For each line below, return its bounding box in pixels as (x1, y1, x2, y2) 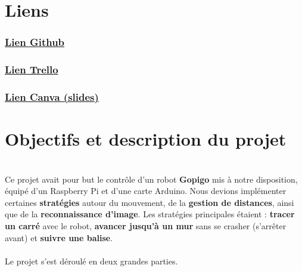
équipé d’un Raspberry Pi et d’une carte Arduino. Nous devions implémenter (5, 184, 287, 197)
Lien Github (5, 35, 65, 50)
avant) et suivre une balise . (5, 231, 113, 244)
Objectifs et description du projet (5, 127, 287, 151)
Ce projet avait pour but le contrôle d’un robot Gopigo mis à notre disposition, (5, 173, 298, 185)
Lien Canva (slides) (5, 89, 99, 104)
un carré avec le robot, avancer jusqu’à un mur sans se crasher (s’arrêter (5, 220, 287, 232)
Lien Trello (5, 62, 58, 77)
